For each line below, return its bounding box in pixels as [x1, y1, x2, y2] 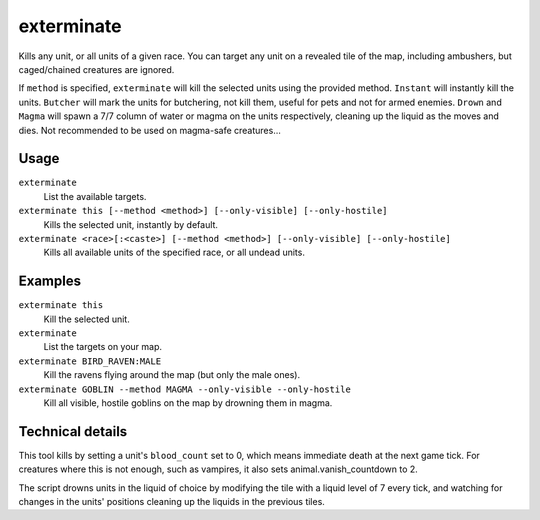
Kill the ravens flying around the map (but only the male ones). [43, 369, 300, 381]
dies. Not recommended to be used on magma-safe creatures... [18, 124, 282, 136]
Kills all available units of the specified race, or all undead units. [43, 246, 305, 259]
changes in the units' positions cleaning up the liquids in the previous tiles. [18, 496, 325, 508]
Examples [18, 273, 82, 290]
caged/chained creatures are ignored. [18, 63, 175, 75]
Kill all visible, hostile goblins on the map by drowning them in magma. [43, 397, 333, 409]
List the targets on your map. [43, 341, 163, 353]
